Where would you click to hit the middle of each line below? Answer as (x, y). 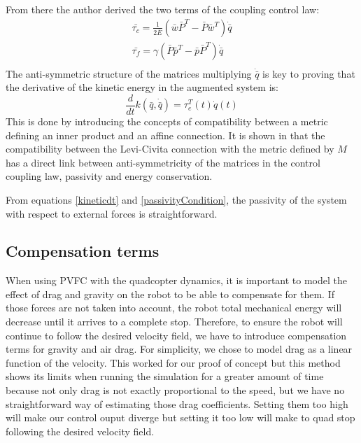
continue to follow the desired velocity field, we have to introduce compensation (176, 335)
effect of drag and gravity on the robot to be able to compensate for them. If (170, 294)
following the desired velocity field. (80, 431)
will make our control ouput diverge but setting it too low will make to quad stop (180, 417)
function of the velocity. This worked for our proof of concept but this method (173, 362)
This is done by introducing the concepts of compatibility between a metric (167, 121)
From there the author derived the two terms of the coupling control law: (163, 9)
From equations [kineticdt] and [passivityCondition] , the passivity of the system (176, 199)
